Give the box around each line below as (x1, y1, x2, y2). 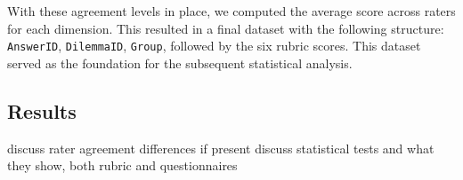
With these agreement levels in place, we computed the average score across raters (7, 2, 456, 20)
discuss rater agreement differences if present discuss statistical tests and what (7, 138, 435, 157)
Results (7, 97, 77, 124)
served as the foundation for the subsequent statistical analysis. (7, 53, 353, 72)
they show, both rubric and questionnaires (7, 156, 238, 175)
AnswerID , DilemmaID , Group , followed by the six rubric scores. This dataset (7, 36, 421, 55)
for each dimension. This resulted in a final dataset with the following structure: (7, 19, 444, 37)
